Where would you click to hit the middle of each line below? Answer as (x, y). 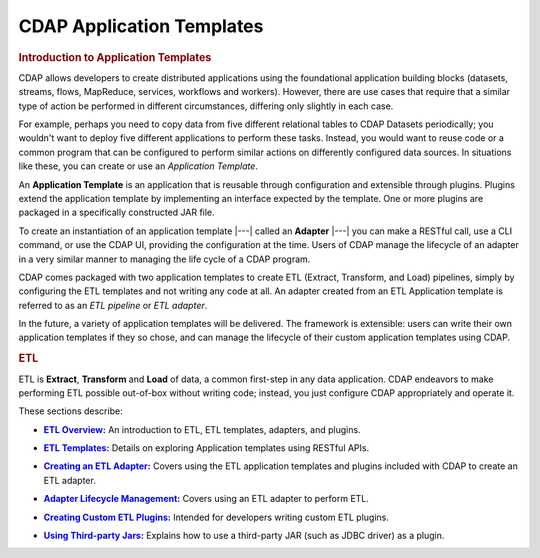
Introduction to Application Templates (115, 57)
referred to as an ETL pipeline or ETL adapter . (113, 305)
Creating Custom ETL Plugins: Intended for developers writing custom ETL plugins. (216, 517)
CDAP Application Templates (141, 26)
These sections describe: (71, 411)
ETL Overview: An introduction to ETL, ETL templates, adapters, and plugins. (202, 429)
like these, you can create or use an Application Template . (138, 166)
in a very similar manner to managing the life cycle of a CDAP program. (164, 259)
